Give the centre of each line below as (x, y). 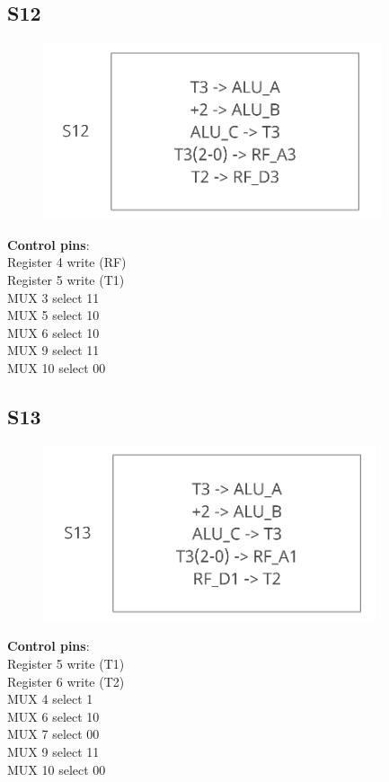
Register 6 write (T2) (66, 681)
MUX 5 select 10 (53, 315)
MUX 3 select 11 (53, 297)
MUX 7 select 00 (53, 734)
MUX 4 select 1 (50, 699)
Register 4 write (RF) (67, 262)
